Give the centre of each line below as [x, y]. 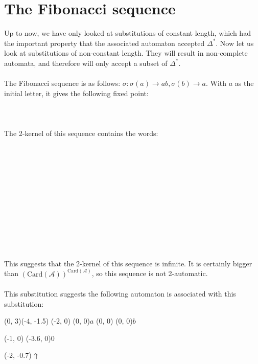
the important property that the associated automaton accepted [104, 43]
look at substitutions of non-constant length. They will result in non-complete [126, 53]
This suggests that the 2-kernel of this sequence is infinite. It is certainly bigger [128, 263]
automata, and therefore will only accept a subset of [86, 63]
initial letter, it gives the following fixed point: [76, 93]
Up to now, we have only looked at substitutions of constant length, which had [127, 33]
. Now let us [235, 43]
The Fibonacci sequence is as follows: [62, 83]
